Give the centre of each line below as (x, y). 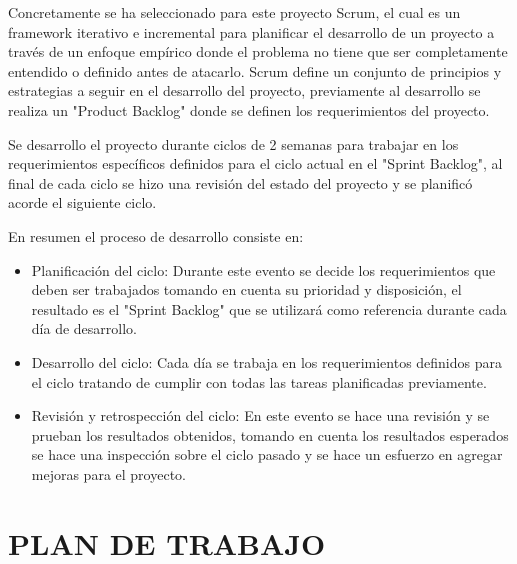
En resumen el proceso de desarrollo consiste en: (156, 235)
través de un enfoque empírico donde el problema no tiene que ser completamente (258, 51)
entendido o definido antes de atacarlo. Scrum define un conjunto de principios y (255, 70)
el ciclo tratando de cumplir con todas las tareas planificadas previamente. (259, 381)
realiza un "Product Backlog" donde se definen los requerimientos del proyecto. (249, 109)
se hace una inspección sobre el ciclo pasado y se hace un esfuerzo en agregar (267, 454)
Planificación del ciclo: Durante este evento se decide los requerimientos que (263, 269)
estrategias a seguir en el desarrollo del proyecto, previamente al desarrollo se (244, 90)
